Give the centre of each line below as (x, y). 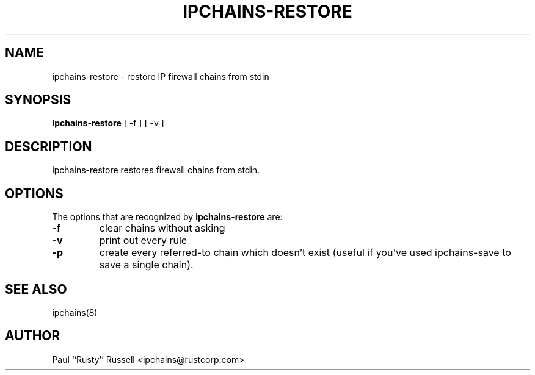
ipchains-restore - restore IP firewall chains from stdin (161, 76)
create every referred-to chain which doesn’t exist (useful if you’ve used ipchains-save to (305, 253)
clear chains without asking (162, 228)
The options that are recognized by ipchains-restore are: (167, 217)
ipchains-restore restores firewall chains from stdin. (156, 170)
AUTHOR (33, 336)
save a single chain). (146, 265)
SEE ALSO (36, 289)
